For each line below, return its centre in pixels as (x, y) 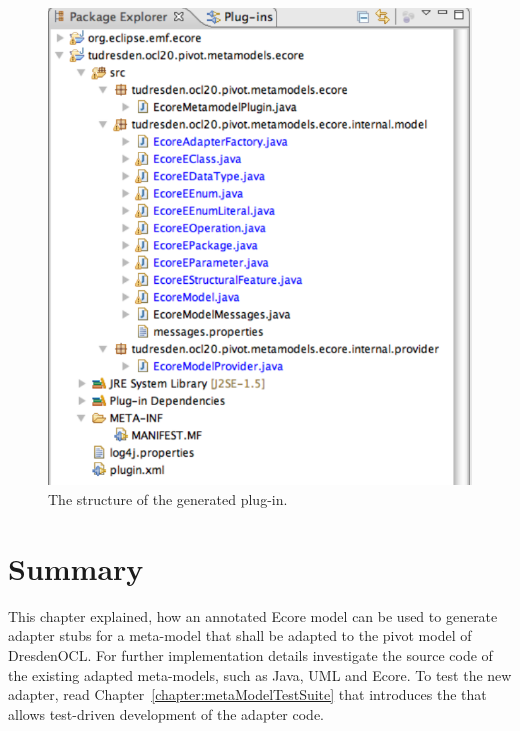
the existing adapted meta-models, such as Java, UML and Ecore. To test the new (260, 674)
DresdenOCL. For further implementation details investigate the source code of (250, 654)
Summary (76, 567)
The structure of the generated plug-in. (168, 499)
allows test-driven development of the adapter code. (166, 713)
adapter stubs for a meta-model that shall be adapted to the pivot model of (240, 635)
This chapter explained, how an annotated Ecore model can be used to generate (253, 615)
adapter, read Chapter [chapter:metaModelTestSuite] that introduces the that (247, 694)
